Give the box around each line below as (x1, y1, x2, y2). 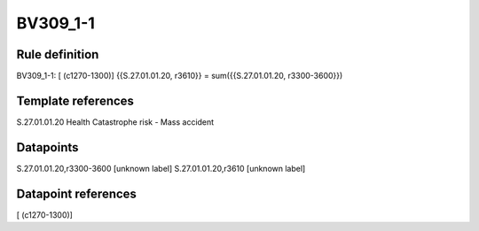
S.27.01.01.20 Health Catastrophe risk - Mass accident (16, 116, 215, 127)
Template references (16, 93, 135, 108)
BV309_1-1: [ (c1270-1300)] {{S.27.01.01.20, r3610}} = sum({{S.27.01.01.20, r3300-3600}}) (16, 71, 343, 81)
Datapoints (16, 140, 79, 155)
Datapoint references (16, 186, 137, 201)
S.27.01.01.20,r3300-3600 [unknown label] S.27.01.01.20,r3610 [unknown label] (16, 163, 306, 173)
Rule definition (16, 47, 99, 62)
